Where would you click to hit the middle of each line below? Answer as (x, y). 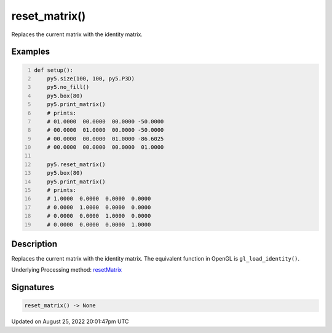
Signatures (33, 287)
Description (34, 244)
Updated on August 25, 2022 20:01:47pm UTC (70, 321)
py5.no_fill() (68, 87)
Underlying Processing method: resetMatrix (67, 270)
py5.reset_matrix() (76, 164)
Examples (31, 52)
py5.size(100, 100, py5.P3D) (91, 78)
